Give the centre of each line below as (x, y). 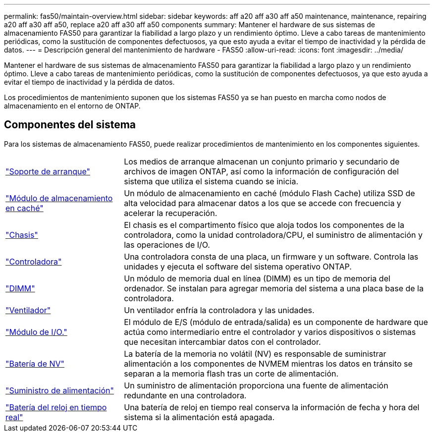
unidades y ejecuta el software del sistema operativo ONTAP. (238, 266)
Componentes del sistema (70, 125)
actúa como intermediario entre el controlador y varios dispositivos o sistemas (270, 332)
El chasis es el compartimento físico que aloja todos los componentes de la (264, 225)
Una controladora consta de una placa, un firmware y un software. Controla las (271, 256)
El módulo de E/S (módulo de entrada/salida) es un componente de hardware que (276, 322)
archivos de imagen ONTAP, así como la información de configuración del (261, 171)
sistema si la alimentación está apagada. (199, 417)
